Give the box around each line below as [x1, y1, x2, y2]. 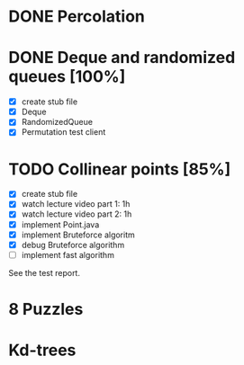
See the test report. [8, 267, 80, 278]
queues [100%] [8, 67, 126, 87]
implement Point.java [21, 218, 100, 230]
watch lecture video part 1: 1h [21, 199, 131, 209]
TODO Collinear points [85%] [8, 159, 231, 179]
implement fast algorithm [21, 249, 114, 260]
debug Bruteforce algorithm [21, 239, 125, 250]
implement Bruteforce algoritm [21, 229, 136, 240]
